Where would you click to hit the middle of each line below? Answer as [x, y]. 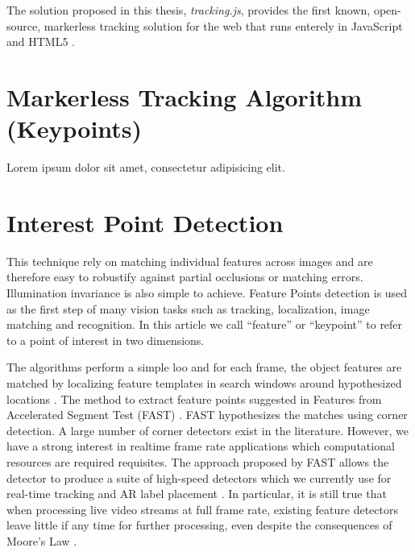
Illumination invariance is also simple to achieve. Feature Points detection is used [207, 293]
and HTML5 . [41, 42]
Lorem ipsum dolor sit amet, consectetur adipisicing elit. [146, 167]
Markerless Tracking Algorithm [185, 96]
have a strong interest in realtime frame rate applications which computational [201, 446]
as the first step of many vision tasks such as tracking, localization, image [188, 308]
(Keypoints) [75, 129]
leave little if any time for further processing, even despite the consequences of [199, 525]
